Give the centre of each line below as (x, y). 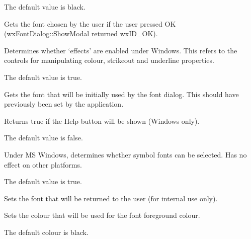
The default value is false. (44, 138)
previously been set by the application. (64, 104)
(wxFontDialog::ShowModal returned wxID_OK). (81, 33)
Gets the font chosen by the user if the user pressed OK (90, 23)
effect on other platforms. (43, 164)
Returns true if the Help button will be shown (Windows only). (102, 121)
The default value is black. (45, 7)
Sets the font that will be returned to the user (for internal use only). (111, 198)
